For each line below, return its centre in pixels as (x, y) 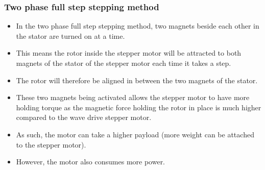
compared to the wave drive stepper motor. (84, 117)
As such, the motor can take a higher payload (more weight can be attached (135, 134)
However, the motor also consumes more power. (91, 162)
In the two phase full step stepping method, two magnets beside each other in (138, 26)
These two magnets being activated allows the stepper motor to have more (133, 97)
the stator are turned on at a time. (70, 35)
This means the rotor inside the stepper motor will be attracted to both (129, 53)
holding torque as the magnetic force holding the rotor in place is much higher (139, 107)
